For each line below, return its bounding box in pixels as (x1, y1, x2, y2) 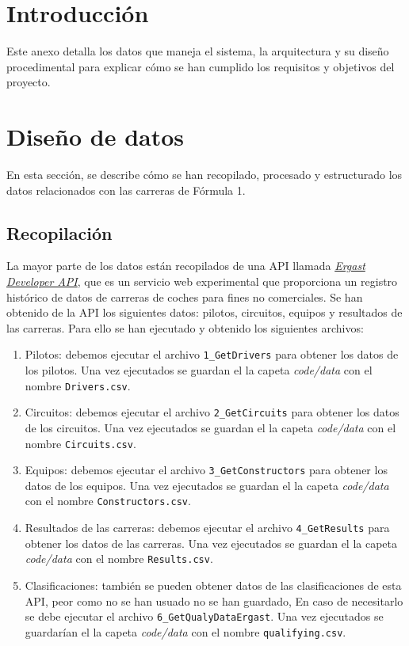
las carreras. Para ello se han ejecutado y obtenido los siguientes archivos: (6, 319, 364, 336)
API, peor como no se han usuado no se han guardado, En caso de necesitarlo (25, 592, 403, 609)
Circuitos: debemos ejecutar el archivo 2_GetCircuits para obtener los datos (25, 404, 399, 420)
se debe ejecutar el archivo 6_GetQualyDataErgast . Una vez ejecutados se (25, 608, 384, 625)
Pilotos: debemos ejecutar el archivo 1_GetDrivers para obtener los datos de (25, 346, 399, 363)
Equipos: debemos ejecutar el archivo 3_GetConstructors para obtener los (25, 462, 388, 478)
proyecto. (6, 74, 51, 90)
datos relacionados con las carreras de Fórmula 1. (6, 181, 246, 198)
